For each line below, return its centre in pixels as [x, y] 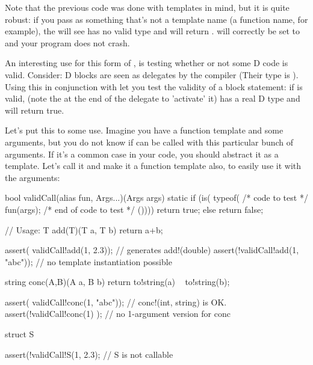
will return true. [35, 110]
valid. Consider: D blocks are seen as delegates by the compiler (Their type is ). [152, 74]
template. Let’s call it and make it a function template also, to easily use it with [153, 166]
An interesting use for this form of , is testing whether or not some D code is [147, 63]
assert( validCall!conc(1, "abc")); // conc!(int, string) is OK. [116, 302]
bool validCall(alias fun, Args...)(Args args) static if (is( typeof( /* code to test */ [156, 198]
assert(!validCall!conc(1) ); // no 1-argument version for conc [118, 314]
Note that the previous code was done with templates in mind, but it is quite [147, 7]
